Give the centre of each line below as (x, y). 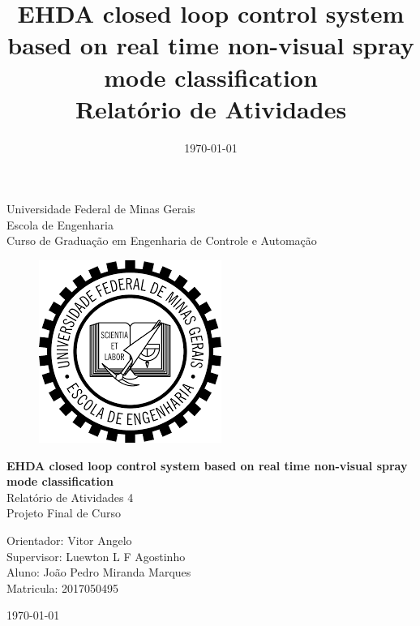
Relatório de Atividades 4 (70, 497)
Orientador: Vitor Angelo (69, 540)
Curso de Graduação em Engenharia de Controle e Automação (162, 240)
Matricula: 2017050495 (63, 587)
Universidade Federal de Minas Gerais (101, 209)
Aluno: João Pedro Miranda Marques (99, 572)
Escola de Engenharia (60, 224)
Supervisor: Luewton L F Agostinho (96, 556)
